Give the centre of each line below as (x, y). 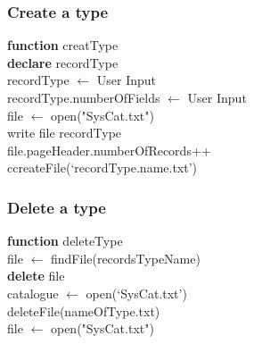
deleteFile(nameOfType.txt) (84, 310)
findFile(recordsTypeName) (125, 258)
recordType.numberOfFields (84, 97)
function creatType (63, 45)
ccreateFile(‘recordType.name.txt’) (102, 168)
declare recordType (63, 62)
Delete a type (57, 207)
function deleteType (65, 241)
